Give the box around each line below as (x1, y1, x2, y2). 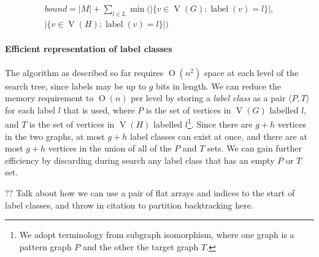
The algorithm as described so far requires (5, 66, 164, 79)
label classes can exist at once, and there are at (129, 129, 307, 142)
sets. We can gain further (207, 142, 302, 155)
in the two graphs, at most (5, 129, 105, 142)
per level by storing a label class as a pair (131, 91, 286, 104)
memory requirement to (5, 91, 94, 104)
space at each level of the (204, 66, 299, 79)
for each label (5, 103, 56, 116)
